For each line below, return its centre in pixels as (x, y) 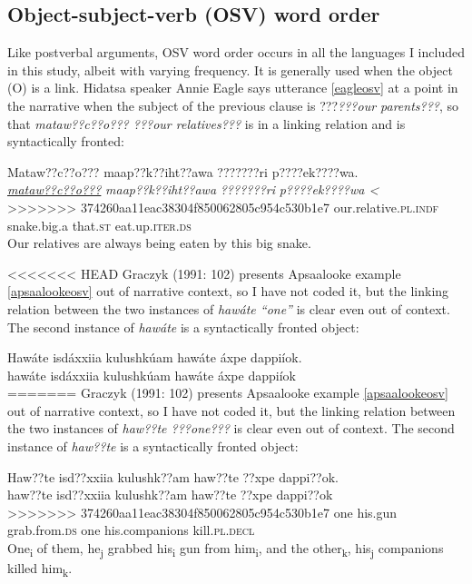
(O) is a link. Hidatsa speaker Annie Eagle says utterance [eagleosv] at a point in (233, 88)
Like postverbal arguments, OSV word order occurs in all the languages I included (236, 52)
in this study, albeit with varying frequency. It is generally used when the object (230, 69)
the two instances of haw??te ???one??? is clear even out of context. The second (231, 428)
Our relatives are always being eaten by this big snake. (159, 243)
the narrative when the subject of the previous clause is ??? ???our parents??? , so (233, 105)
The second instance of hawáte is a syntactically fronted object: (183, 327)
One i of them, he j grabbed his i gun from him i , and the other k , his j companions (226, 549)
